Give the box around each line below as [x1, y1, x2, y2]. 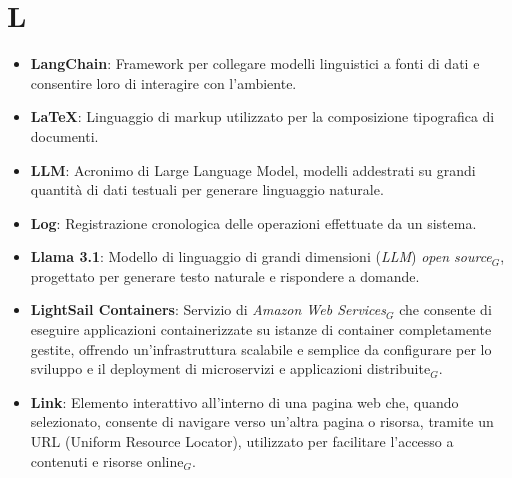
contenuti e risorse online [30, 450, 184, 471]
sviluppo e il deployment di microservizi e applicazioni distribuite [30, 358, 431, 379]
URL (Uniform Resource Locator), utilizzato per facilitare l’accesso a [30, 431, 454, 452]
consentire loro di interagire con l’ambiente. [30, 72, 297, 93]
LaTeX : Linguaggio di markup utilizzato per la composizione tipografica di [30, 106, 495, 127]
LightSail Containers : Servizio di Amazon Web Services [30, 299, 387, 320]
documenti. [30, 125, 99, 146]
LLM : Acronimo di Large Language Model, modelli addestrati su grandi [30, 159, 476, 180]
